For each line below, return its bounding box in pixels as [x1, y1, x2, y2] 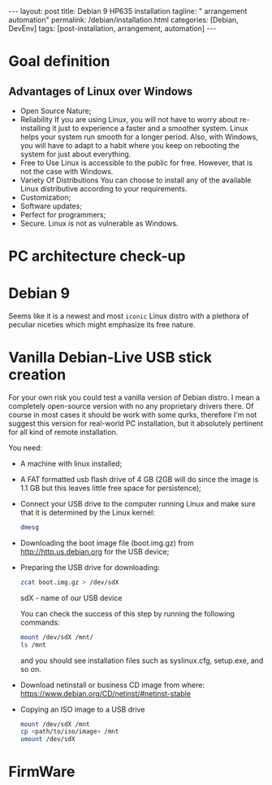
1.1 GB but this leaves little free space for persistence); [19, 483, 201, 493]
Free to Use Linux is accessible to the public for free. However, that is [19, 158, 253, 168]
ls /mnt [19, 641, 46, 649]
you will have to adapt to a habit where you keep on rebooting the [19, 141, 240, 150]
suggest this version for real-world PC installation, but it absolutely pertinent [8, 419, 264, 428]
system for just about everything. [19, 149, 132, 159]
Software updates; [19, 201, 83, 211]
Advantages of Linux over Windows [8, 84, 193, 99]
